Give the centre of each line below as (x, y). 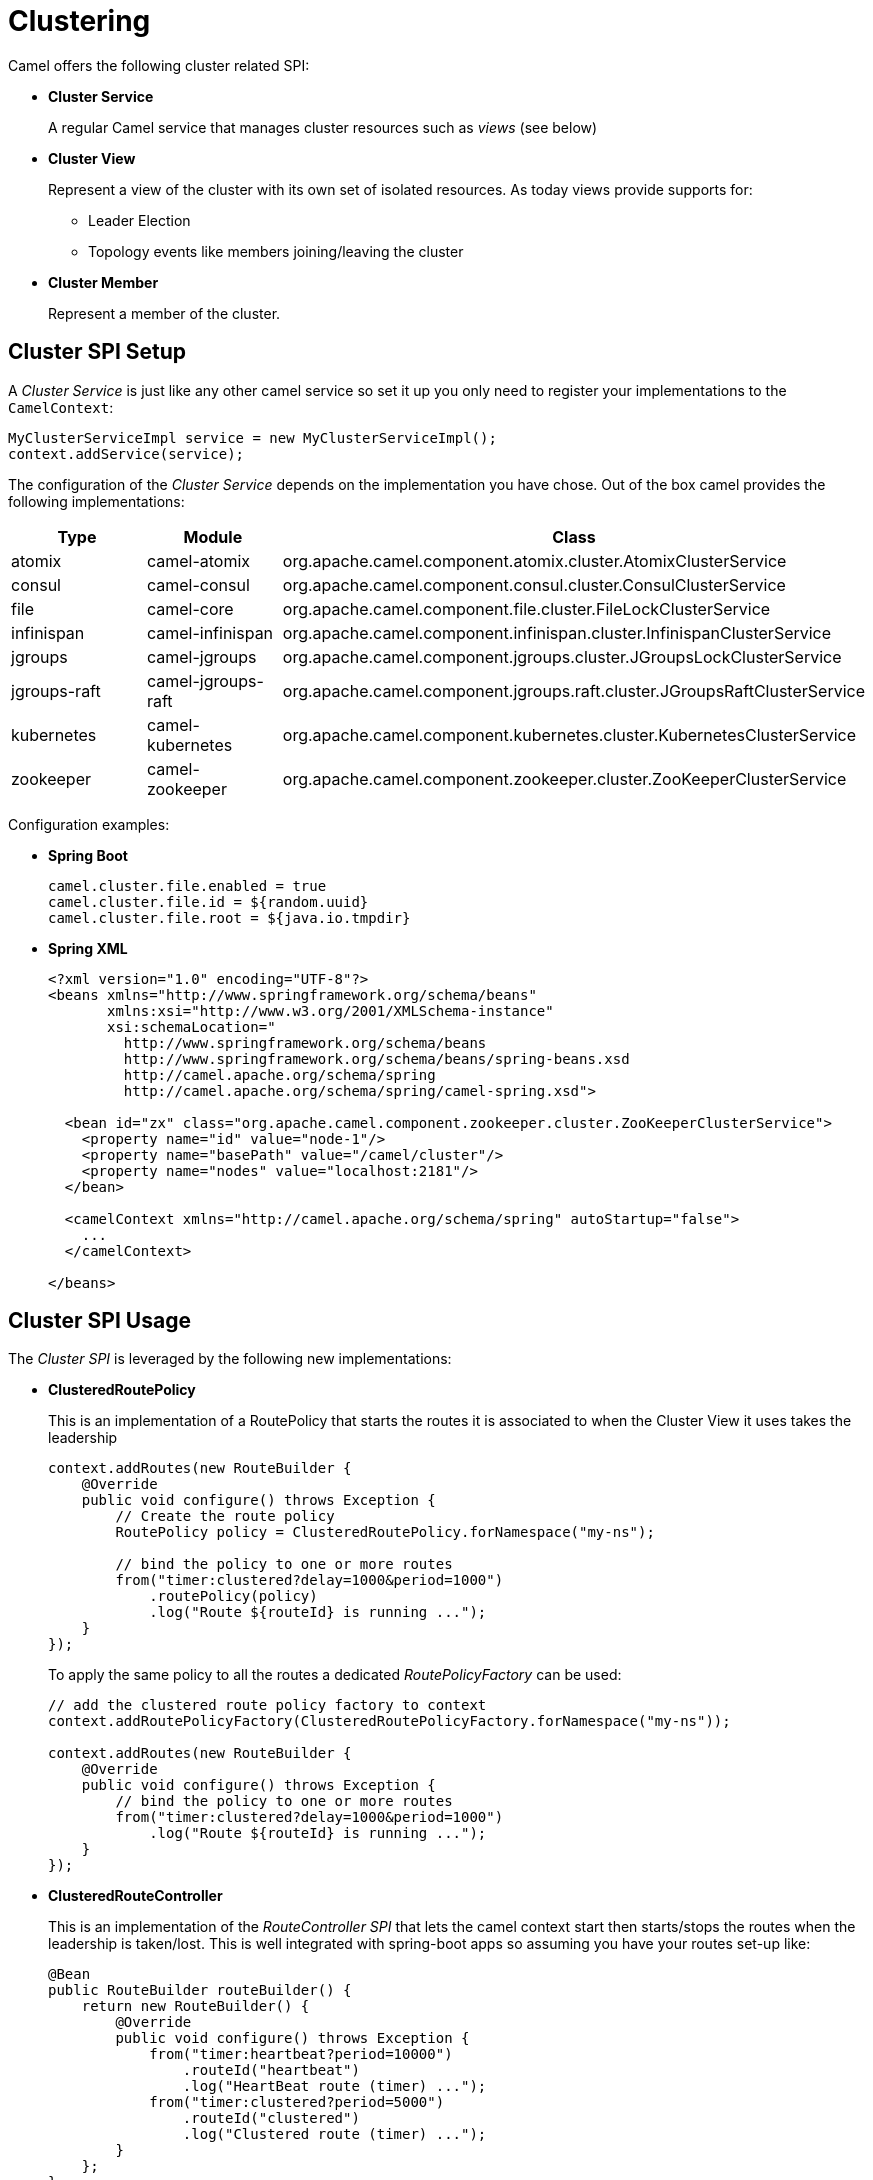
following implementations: (96, 501)
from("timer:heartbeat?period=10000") (301, 2054)
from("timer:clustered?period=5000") (297, 2102)
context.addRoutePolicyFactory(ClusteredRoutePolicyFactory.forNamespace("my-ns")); (389, 1721)
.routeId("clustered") (271, 2118)
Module (213, 536)
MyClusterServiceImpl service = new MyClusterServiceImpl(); (252, 437)
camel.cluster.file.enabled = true (187, 885)
